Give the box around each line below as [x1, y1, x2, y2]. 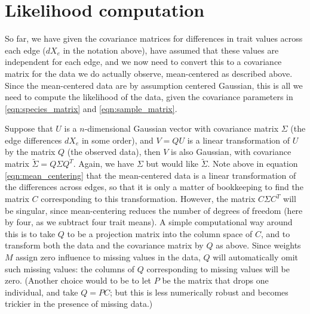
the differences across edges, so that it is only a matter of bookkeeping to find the [5, 181, 303, 193]
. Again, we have [73, 157, 134, 170]
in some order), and [81, 133, 154, 146]
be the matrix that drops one [162, 274, 269, 287]
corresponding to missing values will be [146, 262, 290, 275]
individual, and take [5, 285, 78, 298]
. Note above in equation [207, 157, 298, 170]
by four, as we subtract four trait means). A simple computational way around [5, 216, 293, 228]
